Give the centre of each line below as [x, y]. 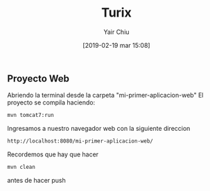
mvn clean [21, 167]
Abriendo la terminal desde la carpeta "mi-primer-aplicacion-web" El [105, 95]
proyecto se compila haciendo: [51, 102]
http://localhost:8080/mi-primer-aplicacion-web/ [80, 141]
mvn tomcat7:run [30, 116]
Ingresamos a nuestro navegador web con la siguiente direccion [99, 129]
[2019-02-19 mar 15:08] [116, 45]
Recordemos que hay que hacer [53, 154]
